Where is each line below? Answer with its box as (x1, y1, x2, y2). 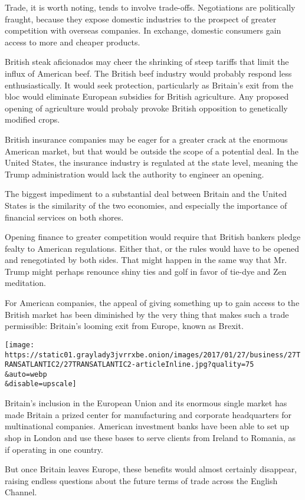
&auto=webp (5, 370, 47, 379)
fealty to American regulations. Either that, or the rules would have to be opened (5, 242, 300, 254)
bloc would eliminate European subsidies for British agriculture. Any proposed (5, 90, 289, 103)
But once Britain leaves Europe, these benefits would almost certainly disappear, (5, 463, 297, 475)
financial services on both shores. (5, 210, 124, 223)
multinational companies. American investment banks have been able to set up (5, 420, 290, 432)
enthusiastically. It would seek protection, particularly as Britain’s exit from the (5, 78, 293, 91)
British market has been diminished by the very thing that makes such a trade (5, 308, 289, 320)
